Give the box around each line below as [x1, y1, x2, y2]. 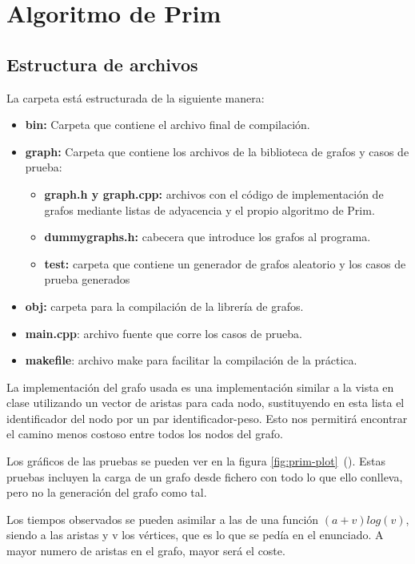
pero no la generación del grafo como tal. [6, 484, 207, 501]
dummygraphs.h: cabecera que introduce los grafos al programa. [44, 228, 371, 245]
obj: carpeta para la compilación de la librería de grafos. [25, 297, 304, 314]
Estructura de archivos [6, 51, 198, 76]
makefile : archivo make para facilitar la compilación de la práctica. [25, 352, 357, 369]
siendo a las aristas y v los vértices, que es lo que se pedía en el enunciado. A [6, 526, 384, 543]
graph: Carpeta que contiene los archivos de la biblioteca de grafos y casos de [25, 143, 409, 159]
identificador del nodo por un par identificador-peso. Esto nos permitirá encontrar [6, 409, 408, 426]
